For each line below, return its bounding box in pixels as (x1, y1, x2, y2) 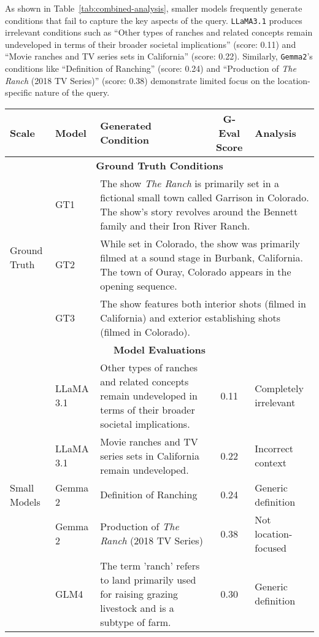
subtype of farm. (100, 614, 171, 629)
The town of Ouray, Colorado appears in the (100, 264, 291, 279)
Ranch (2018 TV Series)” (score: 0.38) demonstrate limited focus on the (5, 74, 275, 87)
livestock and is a (100, 600, 174, 615)
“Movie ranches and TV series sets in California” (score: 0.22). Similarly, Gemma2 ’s (5, 50, 313, 63)
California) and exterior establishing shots (100, 310, 281, 325)
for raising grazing (100, 586, 179, 601)
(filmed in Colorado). (100, 324, 190, 339)
